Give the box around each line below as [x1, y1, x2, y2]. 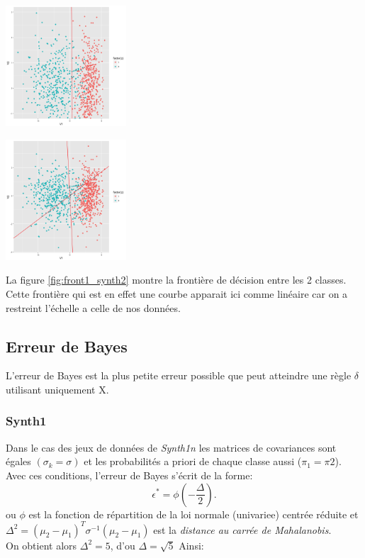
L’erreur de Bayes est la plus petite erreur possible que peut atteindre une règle [6, 368, 352, 383]
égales [6, 454, 31, 469]
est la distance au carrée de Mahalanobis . [153, 522, 332, 537]
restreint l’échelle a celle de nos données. [6, 300, 181, 315]
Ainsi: [179, 537, 204, 552]
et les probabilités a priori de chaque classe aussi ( [84, 454, 302, 469]
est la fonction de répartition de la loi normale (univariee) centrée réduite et [28, 506, 359, 521]
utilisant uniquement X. [6, 381, 109, 396]
